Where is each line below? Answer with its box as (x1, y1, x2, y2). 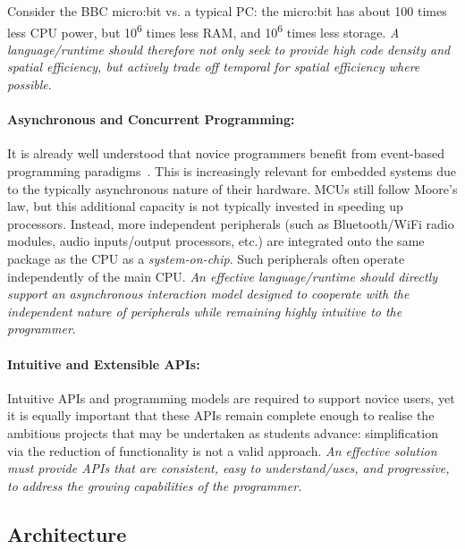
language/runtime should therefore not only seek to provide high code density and (7, 39, 451, 58)
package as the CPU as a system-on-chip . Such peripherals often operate (7, 249, 405, 267)
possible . (7, 75, 52, 94)
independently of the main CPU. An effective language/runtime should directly (7, 266, 438, 285)
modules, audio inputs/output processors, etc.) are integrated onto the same (7, 232, 425, 250)
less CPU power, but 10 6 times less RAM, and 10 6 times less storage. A (7, 20, 400, 41)
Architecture (7, 519, 127, 547)
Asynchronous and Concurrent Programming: (7, 110, 295, 129)
